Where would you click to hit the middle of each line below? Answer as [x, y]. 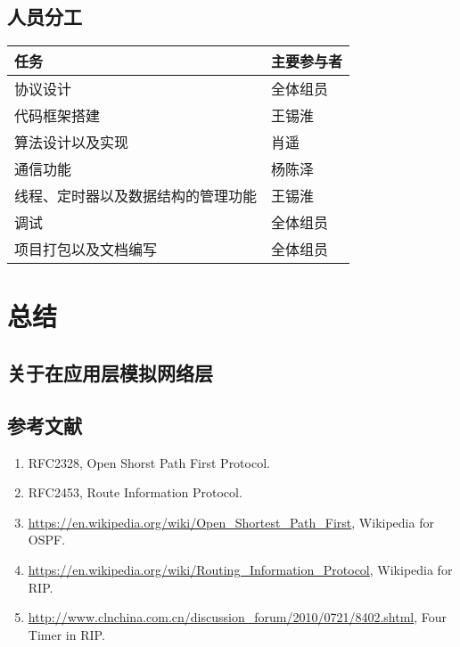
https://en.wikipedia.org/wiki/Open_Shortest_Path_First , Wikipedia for [231, 522]
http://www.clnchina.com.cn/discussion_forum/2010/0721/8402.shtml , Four [238, 617]
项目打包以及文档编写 [86, 250]
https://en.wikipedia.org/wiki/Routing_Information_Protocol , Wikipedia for [240, 569]
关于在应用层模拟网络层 [110, 372]
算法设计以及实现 [72, 143]
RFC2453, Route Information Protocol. [135, 492]
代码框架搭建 [57, 116]
